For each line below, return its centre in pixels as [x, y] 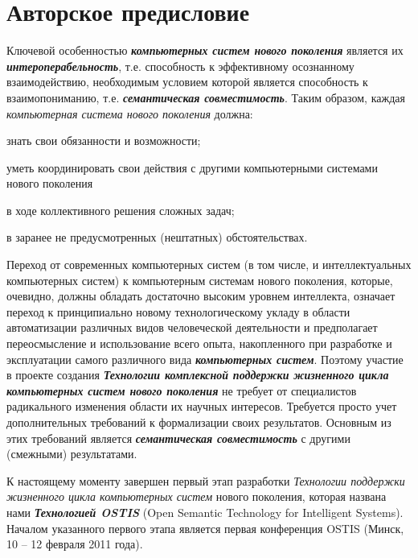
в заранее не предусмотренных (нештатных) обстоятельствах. [157, 237]
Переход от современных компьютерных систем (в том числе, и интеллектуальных [209, 265]
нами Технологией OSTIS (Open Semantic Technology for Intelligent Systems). [205, 512]
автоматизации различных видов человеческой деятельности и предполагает [192, 327]
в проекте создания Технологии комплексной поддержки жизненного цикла [198, 375]
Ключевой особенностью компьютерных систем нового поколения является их [205, 50]
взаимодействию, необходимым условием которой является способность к [187, 82]
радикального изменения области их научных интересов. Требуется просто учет [202, 406]
